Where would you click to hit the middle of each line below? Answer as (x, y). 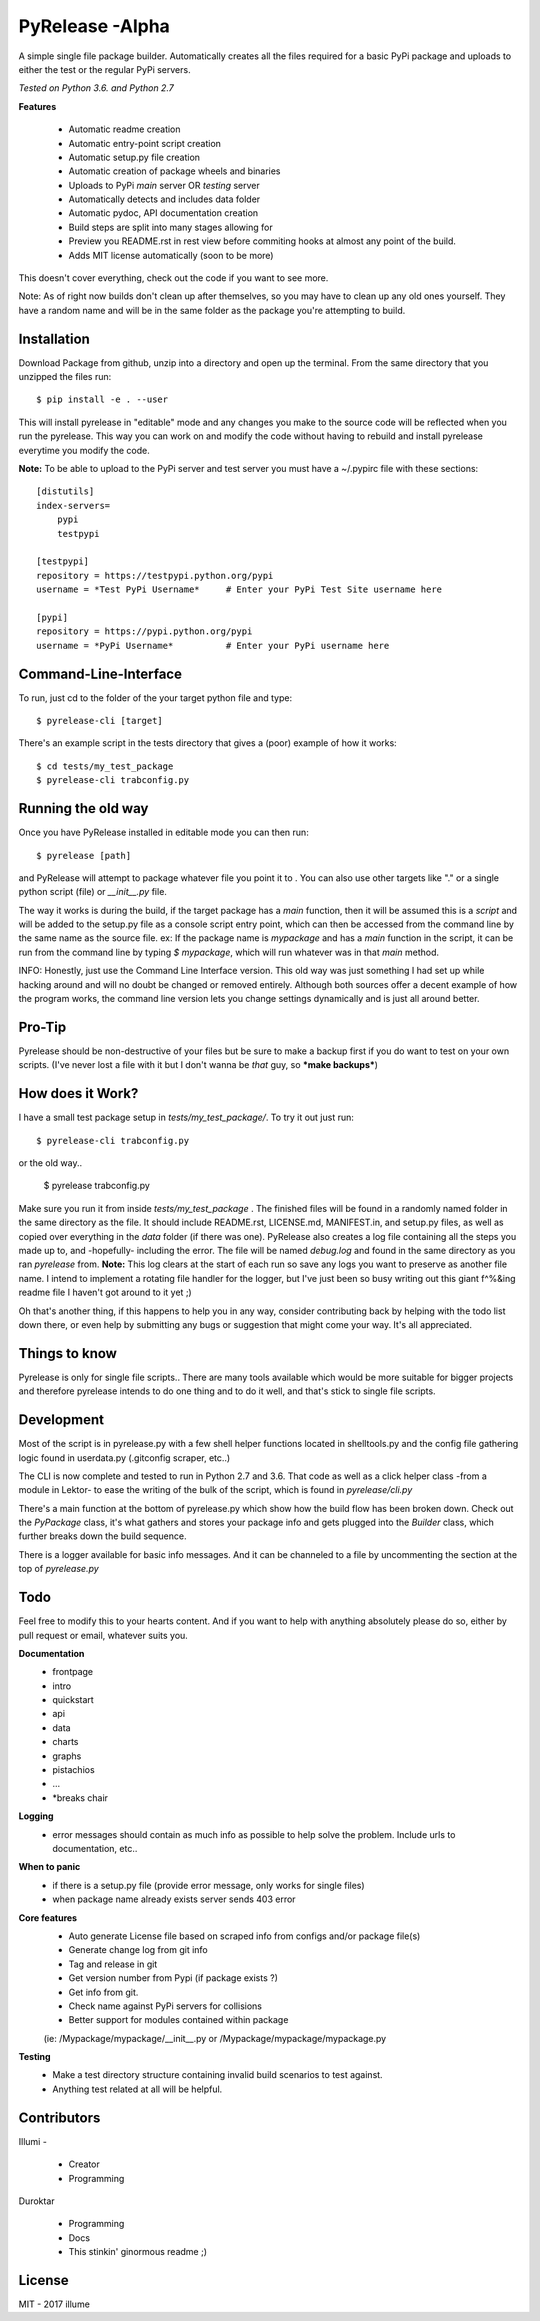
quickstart (73, 1700)
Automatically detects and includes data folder (164, 199)
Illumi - (32, 2141)
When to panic (49, 1867)
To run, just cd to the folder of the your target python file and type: (155, 697)
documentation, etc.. (95, 1848)
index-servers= (73, 505)
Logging (36, 1816)
